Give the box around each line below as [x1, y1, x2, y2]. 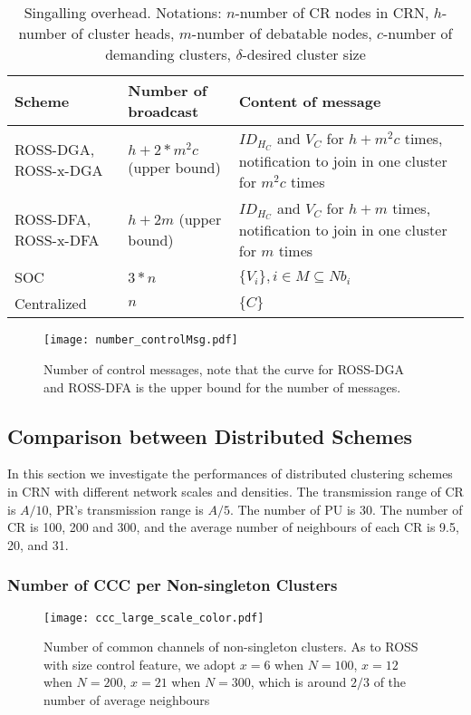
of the [373, 672, 407, 691]
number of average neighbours [43, 691, 210, 710]
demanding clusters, [105, 43, 232, 64]
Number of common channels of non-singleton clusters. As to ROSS [43, 637, 418, 656]
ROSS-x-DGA [14, 159, 103, 181]
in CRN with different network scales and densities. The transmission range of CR [7, 482, 464, 501]
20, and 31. [7, 535, 69, 554]
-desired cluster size [242, 43, 366, 64]
